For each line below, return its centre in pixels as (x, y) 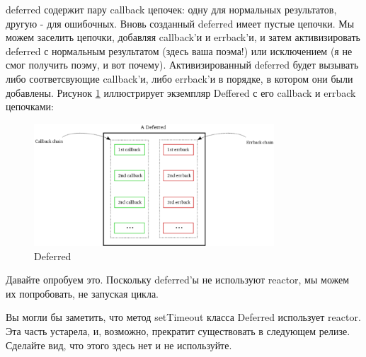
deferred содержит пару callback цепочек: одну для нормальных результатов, (171, 9)
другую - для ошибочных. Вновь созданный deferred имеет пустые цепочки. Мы (180, 23)
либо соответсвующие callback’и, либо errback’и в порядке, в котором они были (179, 78)
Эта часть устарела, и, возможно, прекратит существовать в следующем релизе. (178, 330)
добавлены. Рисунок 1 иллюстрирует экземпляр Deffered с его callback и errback (181, 92)
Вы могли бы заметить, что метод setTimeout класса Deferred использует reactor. (183, 317)
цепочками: (30, 106)
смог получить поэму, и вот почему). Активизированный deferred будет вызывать (182, 65)
